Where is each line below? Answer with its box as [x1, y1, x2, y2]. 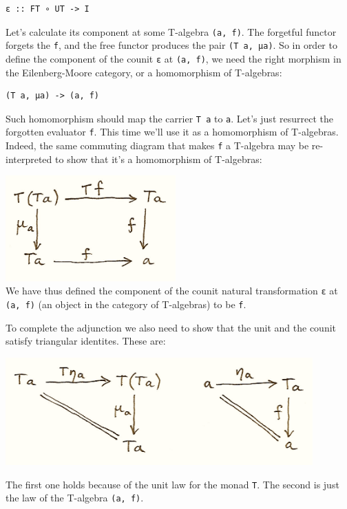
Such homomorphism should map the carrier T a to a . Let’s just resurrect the [6, 111, 333, 125]
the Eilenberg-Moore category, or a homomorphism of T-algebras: [6, 65, 282, 79]
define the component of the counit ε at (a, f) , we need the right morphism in [6, 51, 341, 65]
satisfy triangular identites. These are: [6, 334, 166, 348]
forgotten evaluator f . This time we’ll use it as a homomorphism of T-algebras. [6, 124, 339, 139]
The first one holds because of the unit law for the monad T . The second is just [6, 477, 339, 491]
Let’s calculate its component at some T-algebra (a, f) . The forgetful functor [6, 24, 337, 39]
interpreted [6, 151, 52, 166]
